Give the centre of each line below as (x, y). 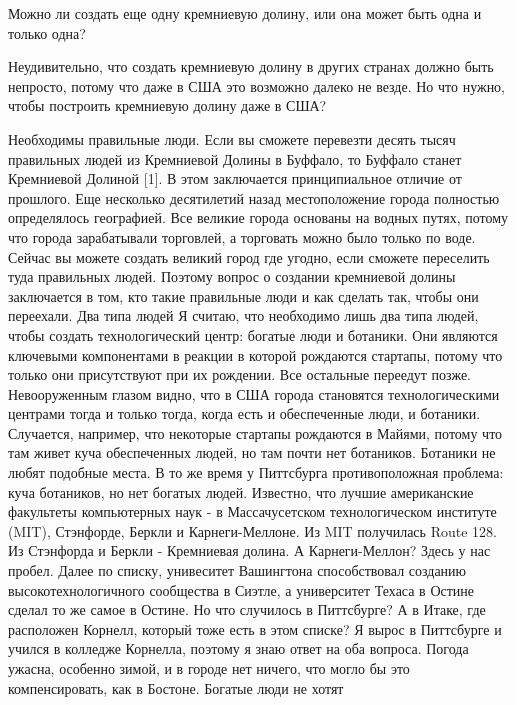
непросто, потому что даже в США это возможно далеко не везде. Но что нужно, (257, 85)
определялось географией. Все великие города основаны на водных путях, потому (258, 217)
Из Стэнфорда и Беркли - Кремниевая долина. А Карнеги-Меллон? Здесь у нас (249, 550)
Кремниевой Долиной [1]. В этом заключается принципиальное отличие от (235, 178)
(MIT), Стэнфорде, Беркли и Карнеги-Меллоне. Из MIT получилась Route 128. (252, 530)
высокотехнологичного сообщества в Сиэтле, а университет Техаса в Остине (241, 589)
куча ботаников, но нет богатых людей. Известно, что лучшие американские (241, 491)
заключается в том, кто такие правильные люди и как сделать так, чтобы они (243, 295)
